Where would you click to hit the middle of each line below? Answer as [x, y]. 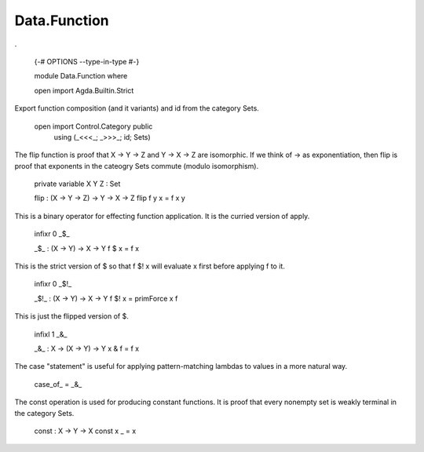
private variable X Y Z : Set [77, 184]
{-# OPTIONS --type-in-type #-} [87, 61]
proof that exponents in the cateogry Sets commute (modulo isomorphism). [137, 166]
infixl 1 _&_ [51, 334]
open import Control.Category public [93, 126]
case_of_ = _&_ [58, 384]
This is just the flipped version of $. [72, 316]
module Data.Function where [81, 76]
